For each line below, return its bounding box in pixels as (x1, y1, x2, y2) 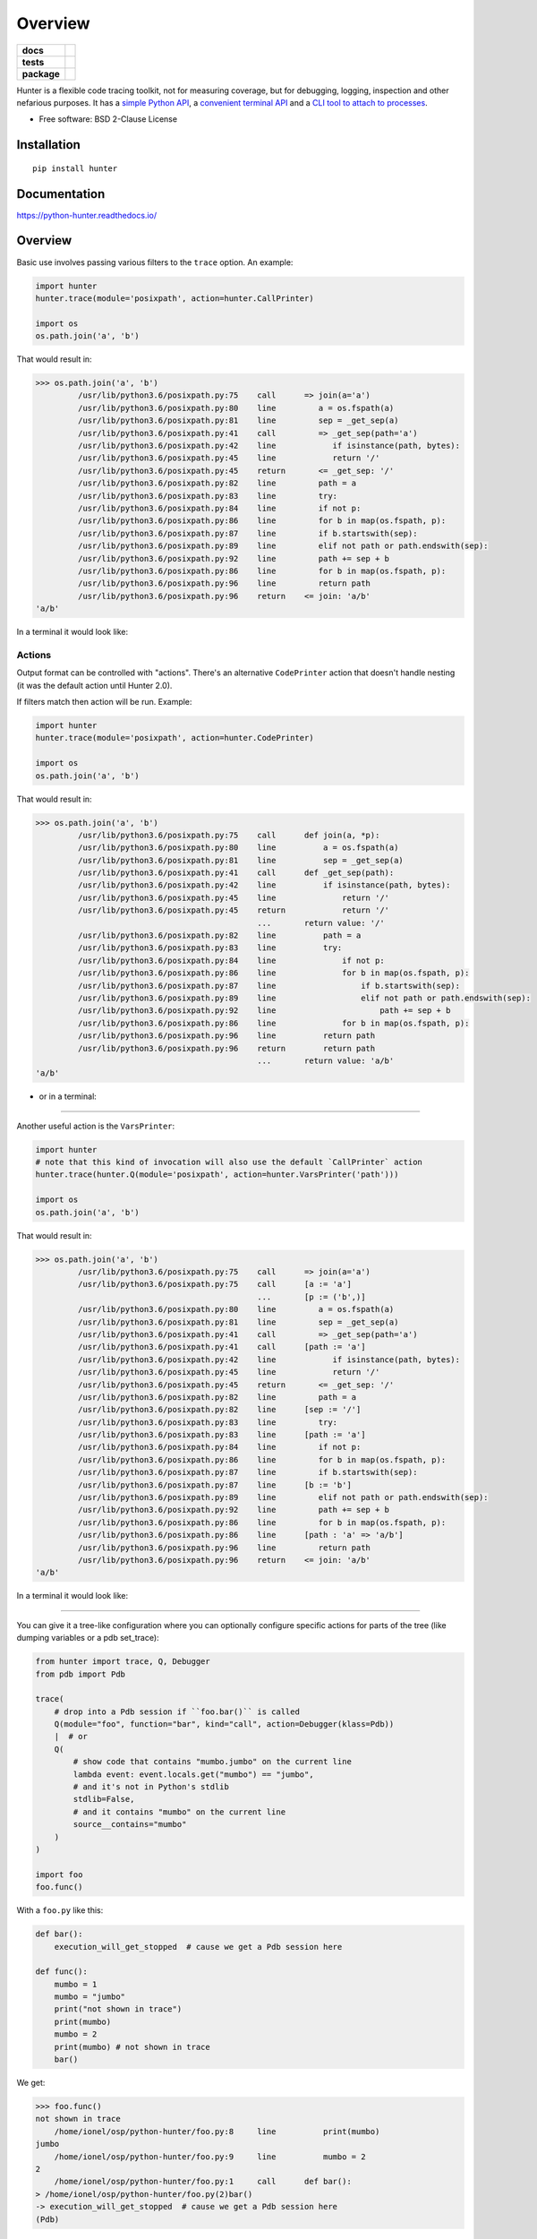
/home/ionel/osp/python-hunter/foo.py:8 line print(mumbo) (54, 2126, 380, 2136)
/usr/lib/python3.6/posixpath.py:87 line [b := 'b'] (77, 1480, 353, 1490)
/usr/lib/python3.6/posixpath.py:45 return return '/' (77, 905, 389, 915)
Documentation (16, 186, 106, 202)
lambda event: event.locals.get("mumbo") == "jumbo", (72, 1769, 314, 1780)
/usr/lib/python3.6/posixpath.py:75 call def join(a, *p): (77, 829, 380, 840)
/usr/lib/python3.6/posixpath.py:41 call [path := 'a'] (77, 1342, 366, 1352)
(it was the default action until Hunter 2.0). (16, 680, 173, 691)
